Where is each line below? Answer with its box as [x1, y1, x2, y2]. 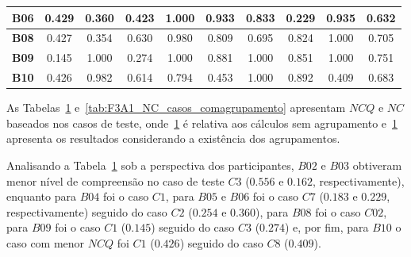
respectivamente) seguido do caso [6, 203, 167, 220]
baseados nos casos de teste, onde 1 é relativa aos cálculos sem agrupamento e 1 [6, 114, 398, 131]
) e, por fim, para [285, 219, 369, 236]
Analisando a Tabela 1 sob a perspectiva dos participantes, [6, 156, 294, 173]
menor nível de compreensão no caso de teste [6, 172, 225, 189]
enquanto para [6, 188, 76, 205]
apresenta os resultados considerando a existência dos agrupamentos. [6, 130, 340, 147]
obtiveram [352, 156, 402, 173]
